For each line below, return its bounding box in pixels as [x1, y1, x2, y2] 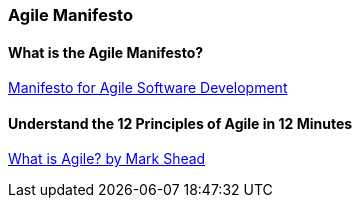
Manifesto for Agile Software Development [8, 79, 288, 97]
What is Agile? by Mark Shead [8, 150, 206, 168]
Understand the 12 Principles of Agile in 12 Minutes [8, 114, 353, 132]
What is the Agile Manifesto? [8, 43, 204, 61]
